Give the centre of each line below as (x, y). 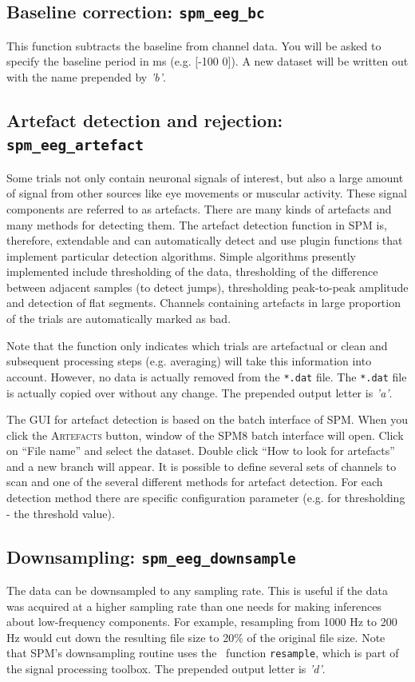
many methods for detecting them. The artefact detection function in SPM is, (197, 224)
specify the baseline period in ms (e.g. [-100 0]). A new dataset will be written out (207, 61)
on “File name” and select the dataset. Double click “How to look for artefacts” (201, 451)
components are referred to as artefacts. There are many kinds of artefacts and (199, 208)
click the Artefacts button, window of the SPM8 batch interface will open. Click (205, 435)
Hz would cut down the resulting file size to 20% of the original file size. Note (196, 637)
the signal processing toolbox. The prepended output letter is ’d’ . (166, 669)
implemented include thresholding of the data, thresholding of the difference (192, 271)
